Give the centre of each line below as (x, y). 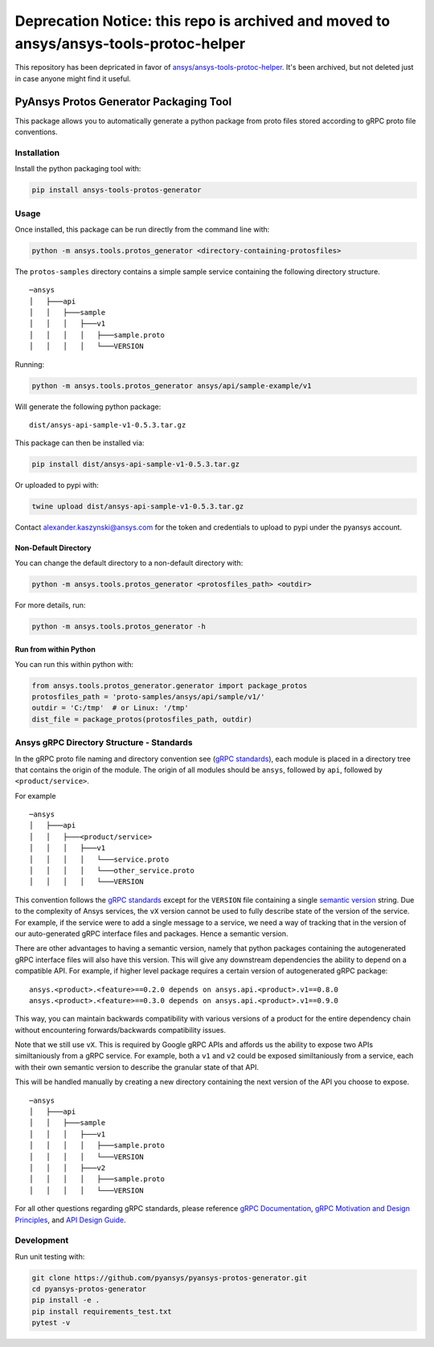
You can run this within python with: (74, 664)
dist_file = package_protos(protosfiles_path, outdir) (142, 719)
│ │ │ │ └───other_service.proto (112, 871)
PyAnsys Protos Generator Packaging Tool (123, 102)
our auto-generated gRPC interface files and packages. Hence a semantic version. (151, 933)
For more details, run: (50, 605)
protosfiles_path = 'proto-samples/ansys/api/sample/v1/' (148, 696)
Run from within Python (55, 649)
